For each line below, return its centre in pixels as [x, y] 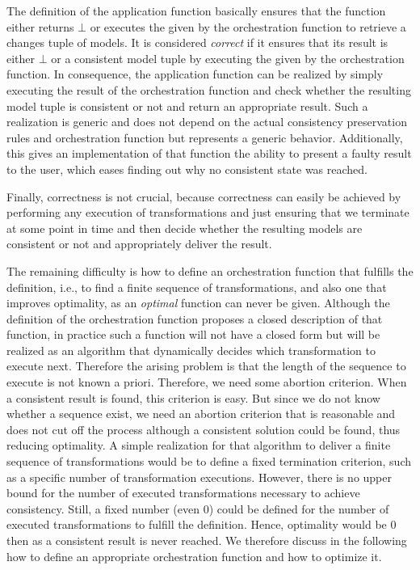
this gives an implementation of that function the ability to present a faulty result [209, 153]
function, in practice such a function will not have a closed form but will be [193, 334]
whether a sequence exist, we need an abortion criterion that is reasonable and [201, 414]
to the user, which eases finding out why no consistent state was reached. [187, 169]
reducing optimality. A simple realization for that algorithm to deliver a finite [199, 445]
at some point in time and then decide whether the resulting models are [185, 228]
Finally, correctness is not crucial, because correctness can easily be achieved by [204, 196]
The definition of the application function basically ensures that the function [196, 11]
